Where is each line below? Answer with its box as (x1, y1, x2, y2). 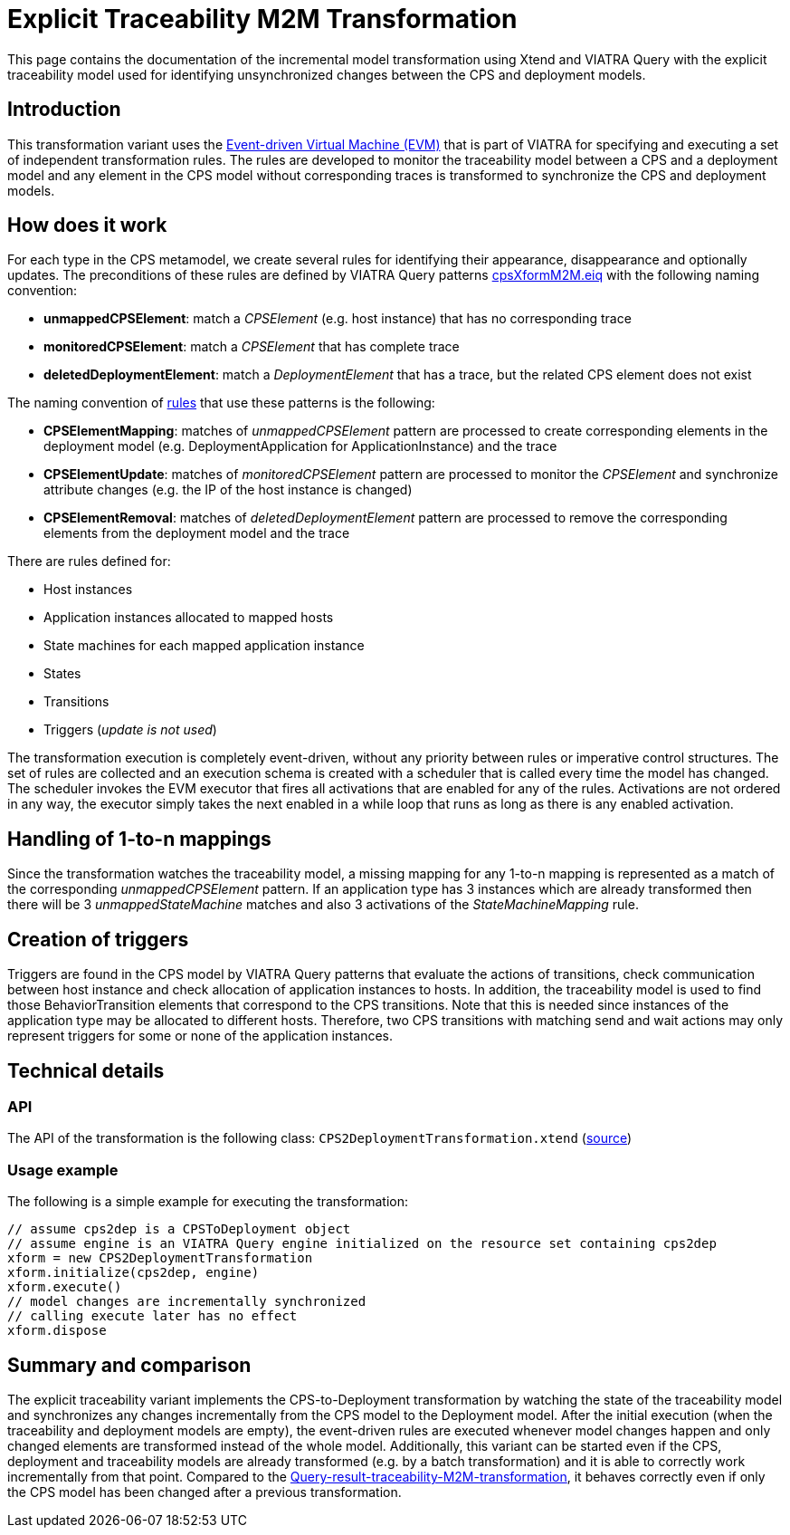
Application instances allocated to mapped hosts (43, 609, 334, 626)
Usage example (7, 1160, 119, 1179)
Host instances (43, 581, 133, 598)
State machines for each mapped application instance (43, 638, 365, 654)
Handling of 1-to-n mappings (7, 827, 271, 850)
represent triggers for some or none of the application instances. (7, 1028, 394, 1044)
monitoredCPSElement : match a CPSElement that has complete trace (43, 339, 460, 355)
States (43, 666, 81, 682)
